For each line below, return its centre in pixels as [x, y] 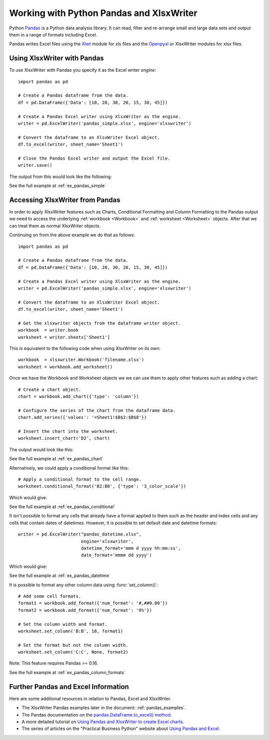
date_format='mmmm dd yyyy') [116, 555]
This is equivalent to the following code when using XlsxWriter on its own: [85, 349]
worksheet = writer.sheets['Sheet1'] [64, 337]
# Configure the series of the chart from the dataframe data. [97, 410]
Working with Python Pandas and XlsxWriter [103, 13]
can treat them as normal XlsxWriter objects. [55, 226]
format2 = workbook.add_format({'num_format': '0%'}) [85, 610]
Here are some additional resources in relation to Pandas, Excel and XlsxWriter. [90, 699]
